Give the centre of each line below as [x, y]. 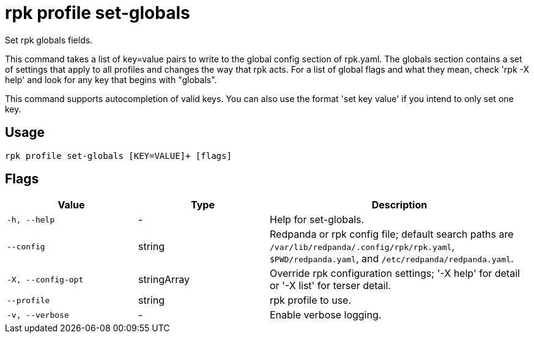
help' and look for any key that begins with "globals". [111, 79]
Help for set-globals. [317, 220]
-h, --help [31, 219]
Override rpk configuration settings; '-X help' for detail [395, 274]
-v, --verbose [38, 315]
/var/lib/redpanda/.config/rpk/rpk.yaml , [362, 247]
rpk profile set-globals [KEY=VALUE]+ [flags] [118, 156]
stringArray [164, 280]
